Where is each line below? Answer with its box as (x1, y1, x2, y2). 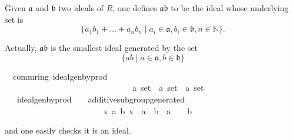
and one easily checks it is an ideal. (5, 124, 131, 136)
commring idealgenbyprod (12, 70, 108, 82)
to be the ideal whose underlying (171, 2, 289, 13)
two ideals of (58, 2, 104, 13)
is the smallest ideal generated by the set (50, 42, 198, 54)
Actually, (5, 42, 37, 54)
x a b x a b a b (103, 104, 192, 117)
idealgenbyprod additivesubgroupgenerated (16, 93, 185, 105)
